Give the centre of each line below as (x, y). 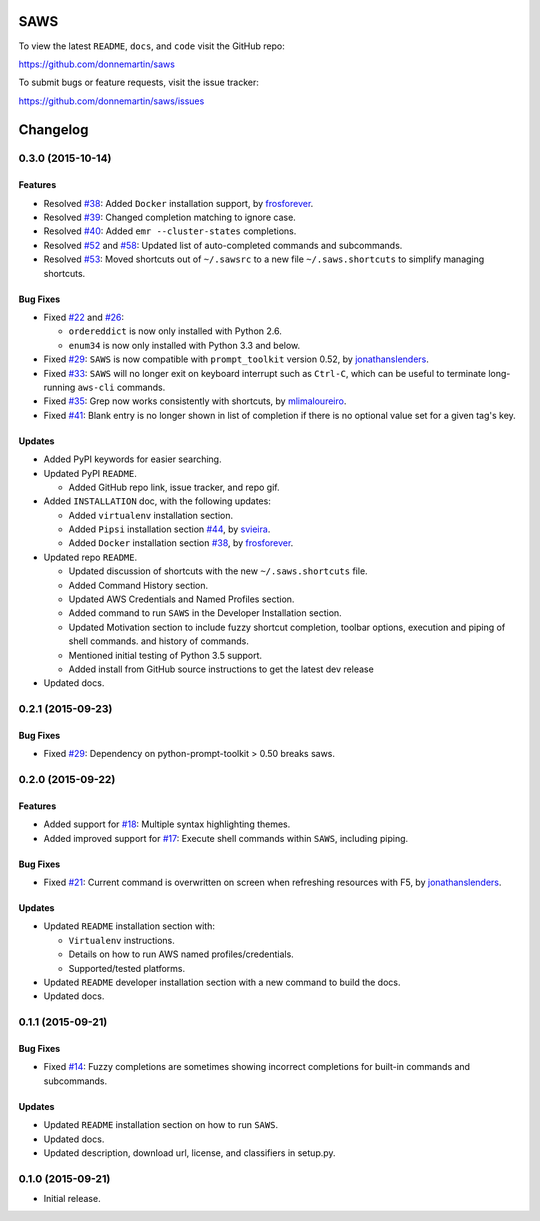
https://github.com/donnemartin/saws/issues (111, 101)
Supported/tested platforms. (127, 968)
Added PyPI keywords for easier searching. (132, 459)
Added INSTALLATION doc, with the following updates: (157, 501)
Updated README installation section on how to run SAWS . (161, 1125)
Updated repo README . (90, 557)
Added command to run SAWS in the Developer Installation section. (205, 613)
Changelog (53, 129)
